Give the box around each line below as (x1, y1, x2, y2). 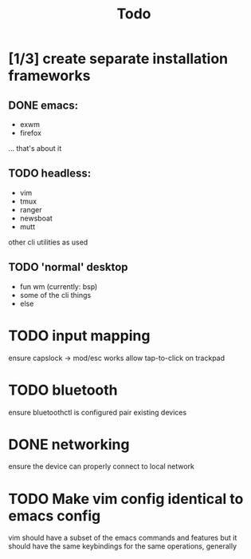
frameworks (8, 67, 91, 85)
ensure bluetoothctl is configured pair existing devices (8, 407, 187, 417)
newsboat (19, 213, 53, 223)
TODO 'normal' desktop (8, 260, 129, 274)
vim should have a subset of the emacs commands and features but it (8, 533, 237, 543)
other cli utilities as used (8, 237, 88, 247)
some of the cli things (19, 290, 92, 299)
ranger (19, 204, 42, 214)
